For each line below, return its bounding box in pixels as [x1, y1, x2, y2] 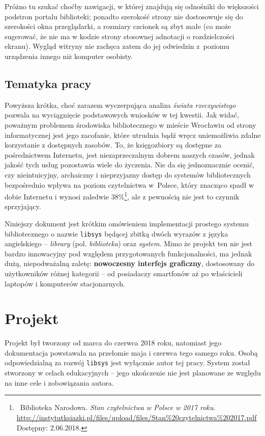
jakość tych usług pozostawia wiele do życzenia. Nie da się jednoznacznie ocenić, [5, 159, 255, 170]
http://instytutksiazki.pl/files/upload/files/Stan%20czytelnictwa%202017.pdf [16, 412, 257, 422]
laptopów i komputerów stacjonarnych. [5, 278, 126, 288]
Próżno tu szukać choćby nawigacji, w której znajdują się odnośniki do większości [5, 1, 259, 11]
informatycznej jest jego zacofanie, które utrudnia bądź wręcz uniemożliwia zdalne [5, 129, 261, 140]
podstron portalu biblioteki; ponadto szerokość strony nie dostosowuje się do [5, 11, 243, 21]
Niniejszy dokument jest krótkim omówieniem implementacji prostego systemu [5, 218, 249, 228]
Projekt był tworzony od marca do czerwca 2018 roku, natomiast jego [5, 337, 222, 348]
